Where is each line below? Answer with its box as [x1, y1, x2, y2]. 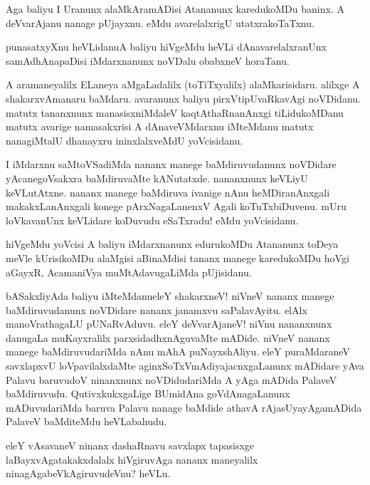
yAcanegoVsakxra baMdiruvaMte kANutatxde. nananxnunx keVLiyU [6, 170, 308, 185]
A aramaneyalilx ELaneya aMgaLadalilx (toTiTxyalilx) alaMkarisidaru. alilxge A [6, 77, 360, 92]
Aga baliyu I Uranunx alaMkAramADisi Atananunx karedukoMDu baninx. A [6, 1, 344, 16]
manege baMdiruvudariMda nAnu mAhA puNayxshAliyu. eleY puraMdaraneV [6, 344, 350, 359]
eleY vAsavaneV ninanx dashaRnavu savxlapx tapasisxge [6, 438, 255, 453]
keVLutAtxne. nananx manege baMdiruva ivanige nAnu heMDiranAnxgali [6, 184, 330, 199]
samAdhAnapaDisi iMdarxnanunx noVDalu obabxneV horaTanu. [6, 53, 290, 68]
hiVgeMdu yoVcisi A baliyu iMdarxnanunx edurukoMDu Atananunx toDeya [6, 236, 339, 251]
